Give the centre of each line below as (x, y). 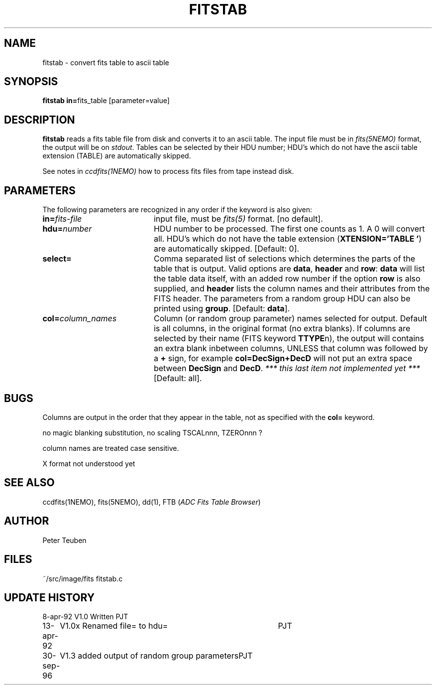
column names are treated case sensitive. (111, 448)
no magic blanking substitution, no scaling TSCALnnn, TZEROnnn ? (152, 432)
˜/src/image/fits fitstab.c (83, 578)
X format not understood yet (89, 463)
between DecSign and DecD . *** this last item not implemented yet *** (287, 368)
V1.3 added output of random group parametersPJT (156, 656)
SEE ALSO (29, 483)
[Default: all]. (178, 378)
